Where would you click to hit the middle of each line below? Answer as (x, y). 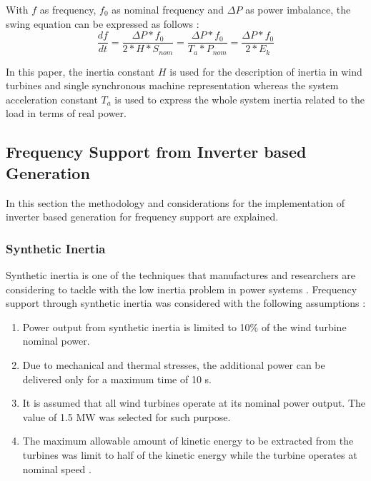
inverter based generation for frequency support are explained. (142, 217)
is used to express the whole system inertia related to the (240, 99)
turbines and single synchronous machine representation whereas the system (172, 85)
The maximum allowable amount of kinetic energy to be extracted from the (188, 441)
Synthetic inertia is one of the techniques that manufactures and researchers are (181, 275)
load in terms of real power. (66, 113)
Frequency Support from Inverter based (156, 152)
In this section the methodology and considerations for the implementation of (175, 202)
